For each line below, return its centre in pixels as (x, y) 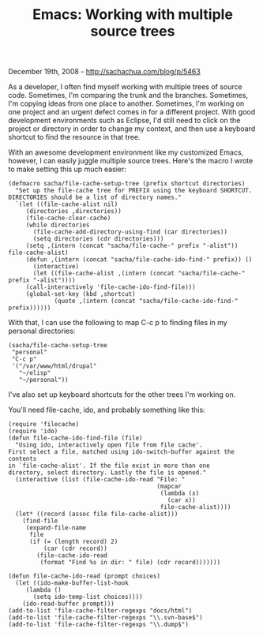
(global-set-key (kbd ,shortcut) (81, 294)
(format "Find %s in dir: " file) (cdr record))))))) (130, 563)
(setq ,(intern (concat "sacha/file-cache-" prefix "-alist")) (132, 246)
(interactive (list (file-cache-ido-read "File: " (100, 480)
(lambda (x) (180, 494)
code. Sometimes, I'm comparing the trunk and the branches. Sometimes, (128, 95)
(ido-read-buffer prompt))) (68, 604)
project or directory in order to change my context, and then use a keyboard (132, 129)
